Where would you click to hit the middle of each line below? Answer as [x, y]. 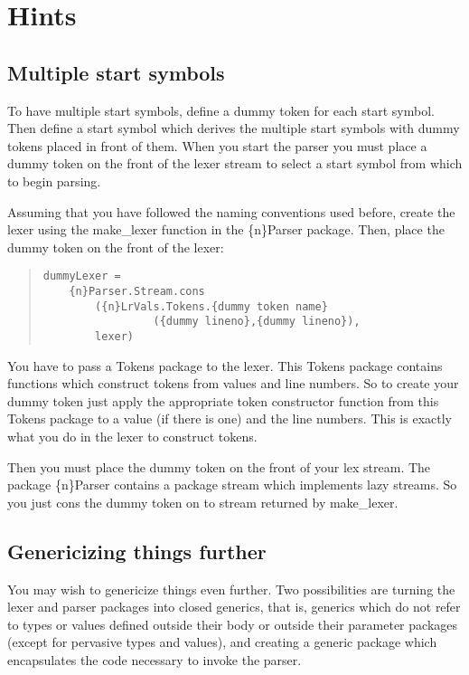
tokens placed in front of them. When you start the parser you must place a [217, 145]
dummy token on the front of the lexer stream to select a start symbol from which [235, 163]
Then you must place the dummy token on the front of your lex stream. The [219, 466]
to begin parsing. [54, 181]
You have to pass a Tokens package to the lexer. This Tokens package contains [225, 365]
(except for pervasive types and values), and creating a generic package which [222, 642]
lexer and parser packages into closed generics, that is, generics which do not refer [234, 607]
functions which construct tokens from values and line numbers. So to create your [233, 383]
